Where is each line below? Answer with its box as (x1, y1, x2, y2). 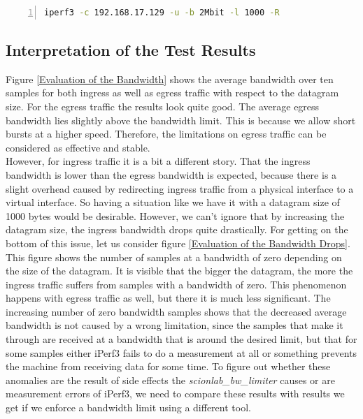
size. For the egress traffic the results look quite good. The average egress (6, 98, 320, 113)
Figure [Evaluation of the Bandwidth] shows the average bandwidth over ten (6, 71, 334, 86)
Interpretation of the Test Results (6, 38, 256, 60)
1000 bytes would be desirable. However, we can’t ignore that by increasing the (6, 208, 345, 223)
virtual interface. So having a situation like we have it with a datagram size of (6, 195, 340, 209)
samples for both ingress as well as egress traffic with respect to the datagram (6, 85, 339, 100)
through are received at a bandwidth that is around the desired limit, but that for (6, 332, 357, 346)
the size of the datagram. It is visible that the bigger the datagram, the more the (6, 263, 353, 278)
